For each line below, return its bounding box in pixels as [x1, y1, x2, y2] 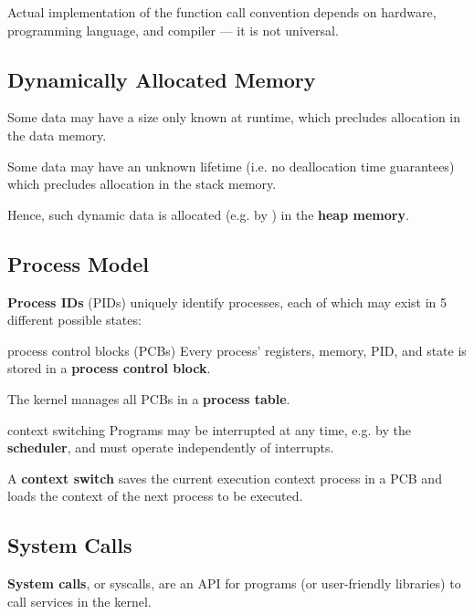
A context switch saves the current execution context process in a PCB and [7, 468, 442, 487]
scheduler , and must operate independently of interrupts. [7, 438, 334, 457]
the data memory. [7, 125, 107, 144]
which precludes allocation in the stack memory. [7, 174, 277, 193]
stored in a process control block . [7, 359, 211, 378]
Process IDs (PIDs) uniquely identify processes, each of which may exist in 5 [7, 292, 448, 311]
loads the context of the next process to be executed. [7, 486, 303, 505]
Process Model [7, 249, 149, 277]
